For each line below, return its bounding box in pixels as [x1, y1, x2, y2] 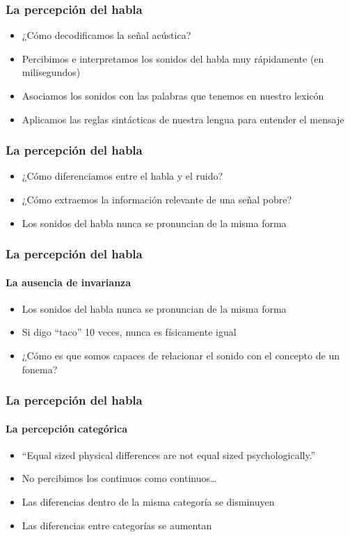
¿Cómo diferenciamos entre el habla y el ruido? [22, 169, 223, 183]
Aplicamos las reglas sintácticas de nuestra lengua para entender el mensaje [22, 111, 344, 126]
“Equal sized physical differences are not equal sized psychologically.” [22, 447, 316, 462]
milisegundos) [22, 65, 81, 79]
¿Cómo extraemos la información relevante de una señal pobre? [22, 192, 292, 206]
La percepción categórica [6, 421, 127, 435]
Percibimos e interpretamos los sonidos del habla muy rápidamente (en [22, 51, 324, 65]
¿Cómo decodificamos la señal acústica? [22, 28, 191, 42]
